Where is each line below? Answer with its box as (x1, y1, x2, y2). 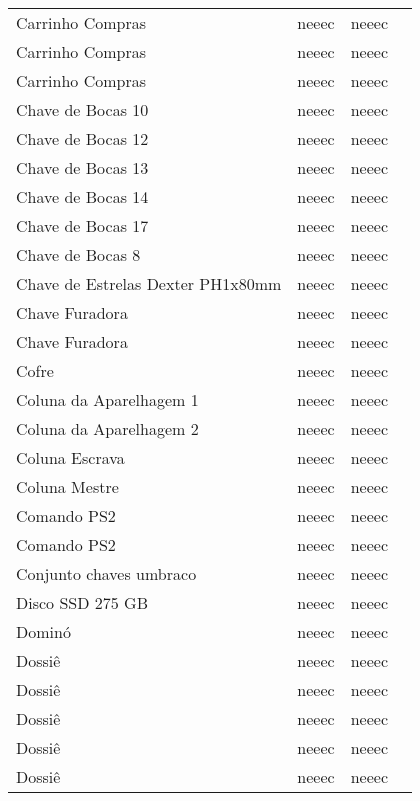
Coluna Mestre (16, 475, 119, 498)
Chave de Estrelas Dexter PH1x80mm (16, 272, 282, 295)
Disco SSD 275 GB (16, 591, 148, 614)
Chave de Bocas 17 (16, 214, 149, 237)
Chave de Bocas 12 (16, 127, 149, 150)
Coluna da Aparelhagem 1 (16, 388, 199, 411)
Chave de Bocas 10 (16, 98, 149, 121)
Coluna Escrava (16, 446, 125, 469)
